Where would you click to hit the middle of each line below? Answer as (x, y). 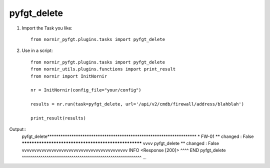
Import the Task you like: (47, 28)
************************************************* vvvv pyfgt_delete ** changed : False (120, 143)
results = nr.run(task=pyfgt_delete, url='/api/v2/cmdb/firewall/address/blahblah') (137, 104)
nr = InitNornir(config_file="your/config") (86, 90)
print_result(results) (58, 118)
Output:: (18, 129)
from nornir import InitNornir (69, 76)
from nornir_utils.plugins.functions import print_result (103, 69)
